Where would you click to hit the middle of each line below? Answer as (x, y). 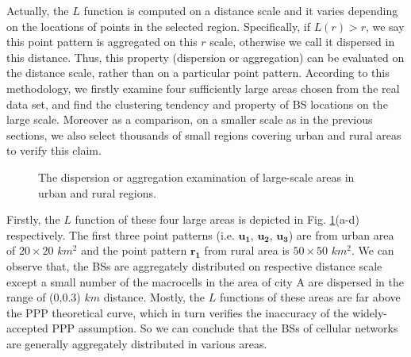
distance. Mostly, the (154, 297)
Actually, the (38, 10)
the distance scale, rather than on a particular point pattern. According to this (198, 73)
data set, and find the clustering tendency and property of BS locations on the (197, 104)
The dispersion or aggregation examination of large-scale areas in (196, 177)
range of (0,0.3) (44, 297)
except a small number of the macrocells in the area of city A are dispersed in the (205, 281)
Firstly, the (33, 219)
